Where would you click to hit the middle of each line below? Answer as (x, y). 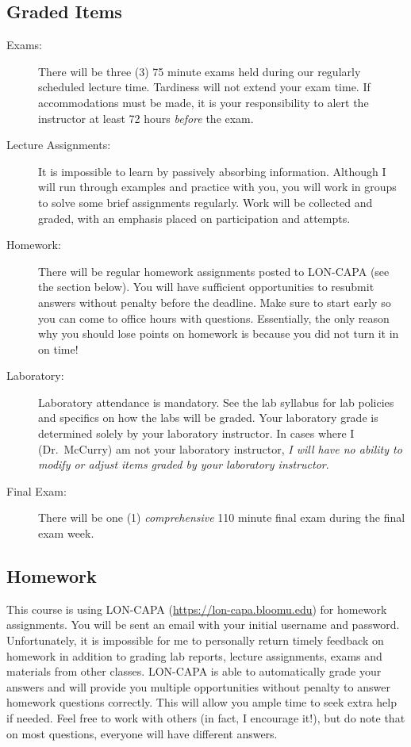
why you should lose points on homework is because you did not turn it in (219, 333)
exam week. (66, 533)
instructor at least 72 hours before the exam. (146, 118)
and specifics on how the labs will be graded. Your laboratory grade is (208, 418)
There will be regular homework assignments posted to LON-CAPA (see (214, 271)
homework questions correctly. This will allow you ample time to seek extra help (202, 702)
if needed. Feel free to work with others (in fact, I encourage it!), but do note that (206, 718)
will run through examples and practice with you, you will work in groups (217, 187)
